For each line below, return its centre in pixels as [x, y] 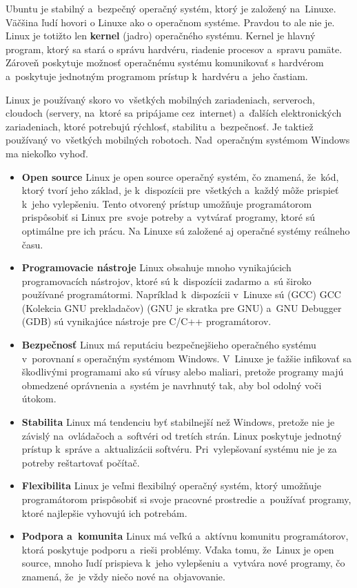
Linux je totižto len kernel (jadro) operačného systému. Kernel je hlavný [161, 36]
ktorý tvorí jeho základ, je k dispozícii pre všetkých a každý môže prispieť [180, 190]
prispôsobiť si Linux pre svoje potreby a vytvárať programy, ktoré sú [168, 217]
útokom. [39, 399]
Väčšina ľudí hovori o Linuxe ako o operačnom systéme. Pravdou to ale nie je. [170, 22]
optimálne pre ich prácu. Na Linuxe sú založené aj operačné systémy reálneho [186, 230]
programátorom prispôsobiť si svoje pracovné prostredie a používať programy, [186, 499]
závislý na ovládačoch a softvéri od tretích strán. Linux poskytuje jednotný [182, 435]
